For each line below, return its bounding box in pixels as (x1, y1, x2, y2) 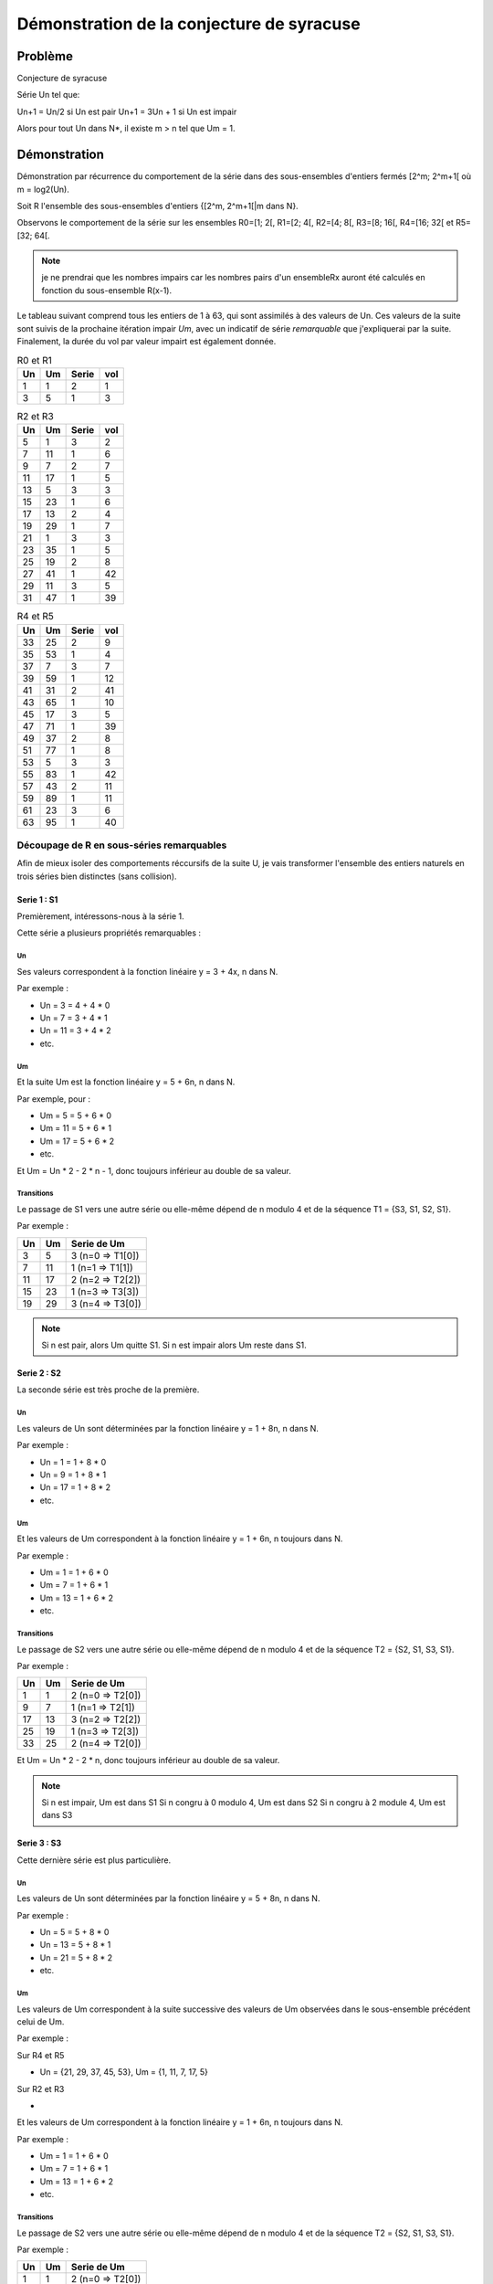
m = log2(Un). (16, 184, 70, 195)
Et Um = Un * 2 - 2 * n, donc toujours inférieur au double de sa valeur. (16, 1755, 280, 1766)
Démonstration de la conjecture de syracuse (16, 14, 361, 34)
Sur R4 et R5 (16, 2049, 65, 2060)
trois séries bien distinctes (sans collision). (16, 871, 177, 882)
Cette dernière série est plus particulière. (16, 1855, 172, 1866)
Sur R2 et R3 (16, 2083, 65, 2094)
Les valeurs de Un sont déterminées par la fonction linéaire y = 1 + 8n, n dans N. (16, 1422, 320, 1433)
